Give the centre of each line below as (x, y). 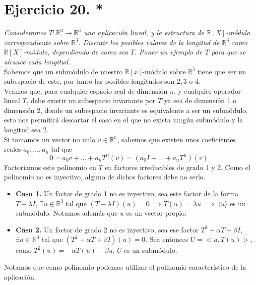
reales (13, 149)
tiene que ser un (222, 71)
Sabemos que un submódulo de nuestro (64, 71)
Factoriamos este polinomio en (50, 167)
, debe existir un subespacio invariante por (91, 100)
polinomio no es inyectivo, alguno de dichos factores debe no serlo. (105, 177)
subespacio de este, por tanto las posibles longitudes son (89, 81)
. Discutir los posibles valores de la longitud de (149, 42)
